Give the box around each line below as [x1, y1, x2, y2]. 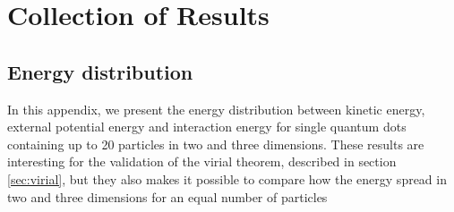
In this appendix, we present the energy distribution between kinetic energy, [7, 99, 425, 118]
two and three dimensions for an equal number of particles [7, 187, 328, 206]
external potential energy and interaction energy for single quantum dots [7, 117, 407, 136]
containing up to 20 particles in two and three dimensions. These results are [7, 134, 424, 153]
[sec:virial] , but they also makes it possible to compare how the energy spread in [7, 169, 447, 188]
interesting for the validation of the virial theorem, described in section [7, 152, 397, 171]
